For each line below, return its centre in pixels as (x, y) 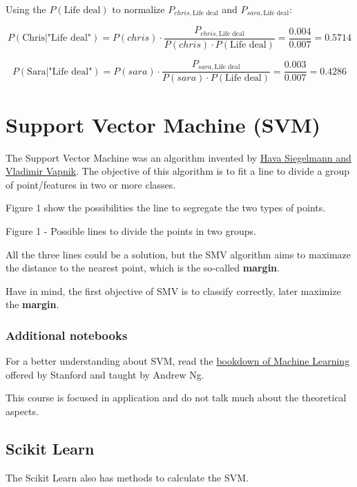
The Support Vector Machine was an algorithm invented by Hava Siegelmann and (178, 157)
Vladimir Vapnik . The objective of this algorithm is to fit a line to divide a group (178, 171)
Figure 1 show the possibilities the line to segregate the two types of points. (166, 208)
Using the (26, 9)
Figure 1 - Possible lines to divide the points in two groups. (131, 230)
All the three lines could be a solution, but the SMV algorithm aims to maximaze (178, 254)
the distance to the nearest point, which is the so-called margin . (143, 268)
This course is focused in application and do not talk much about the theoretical (176, 398)
